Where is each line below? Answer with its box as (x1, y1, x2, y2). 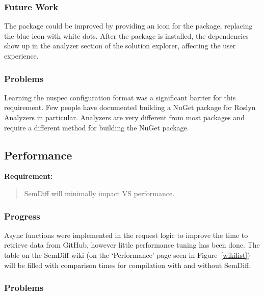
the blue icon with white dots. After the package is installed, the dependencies (4, 30, 249, 41)
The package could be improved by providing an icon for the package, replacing (4, 20, 253, 31)
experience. (4, 50, 39, 61)
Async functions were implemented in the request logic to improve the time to (4, 229, 248, 240)
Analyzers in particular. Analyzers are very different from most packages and (4, 112, 245, 122)
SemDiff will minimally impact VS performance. (24, 187, 175, 198)
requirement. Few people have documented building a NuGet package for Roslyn (4, 102, 256, 113)
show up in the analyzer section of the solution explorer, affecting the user (4, 40, 236, 51)
